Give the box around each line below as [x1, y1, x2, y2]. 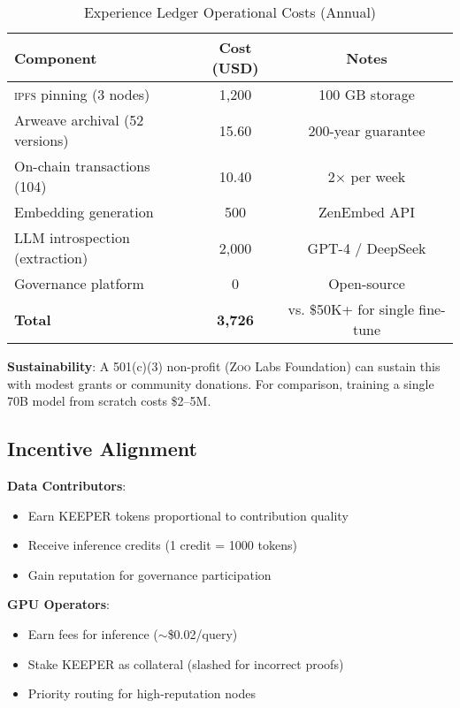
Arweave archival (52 [14, 110, 144, 130]
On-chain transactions [14, 156, 150, 176]
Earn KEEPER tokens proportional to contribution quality [27, 506, 349, 524]
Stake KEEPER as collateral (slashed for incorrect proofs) [27, 654, 344, 673]
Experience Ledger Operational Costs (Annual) [83, 2, 377, 22]
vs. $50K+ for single [287, 299, 414, 319]
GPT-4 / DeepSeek [307, 237, 426, 258]
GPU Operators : [7, 595, 110, 613]
